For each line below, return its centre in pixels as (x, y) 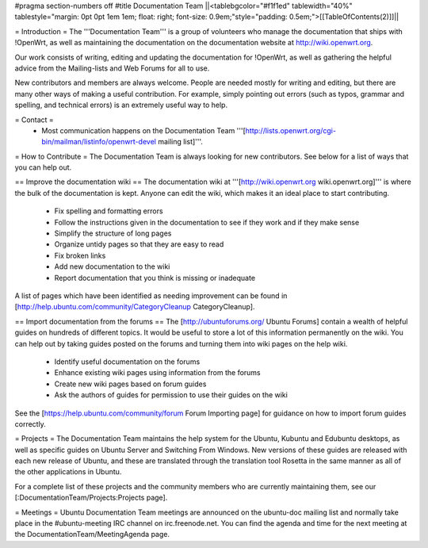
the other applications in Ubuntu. (68, 472)
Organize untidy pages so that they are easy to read (139, 244)
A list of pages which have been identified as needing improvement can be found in (151, 295)
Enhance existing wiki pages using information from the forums (157, 373)
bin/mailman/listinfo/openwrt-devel (99, 142)
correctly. (31, 423)
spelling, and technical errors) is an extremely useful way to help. (121, 105)
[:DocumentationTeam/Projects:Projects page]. (91, 498)
